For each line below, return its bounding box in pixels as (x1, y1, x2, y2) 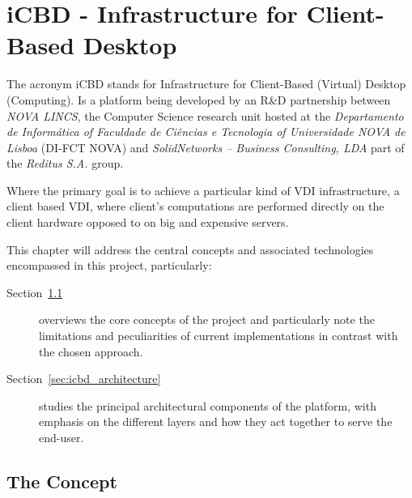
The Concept (6, 468, 117, 493)
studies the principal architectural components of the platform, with (39, 397, 376, 414)
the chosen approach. (39, 343, 143, 360)
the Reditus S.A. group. (6, 155, 124, 172)
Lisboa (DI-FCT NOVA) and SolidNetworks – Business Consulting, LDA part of (6, 138, 405, 155)
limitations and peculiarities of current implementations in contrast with (39, 327, 398, 344)
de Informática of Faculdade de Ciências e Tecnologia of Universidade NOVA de (6, 123, 406, 140)
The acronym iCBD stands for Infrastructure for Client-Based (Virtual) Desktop (6, 75, 406, 92)
